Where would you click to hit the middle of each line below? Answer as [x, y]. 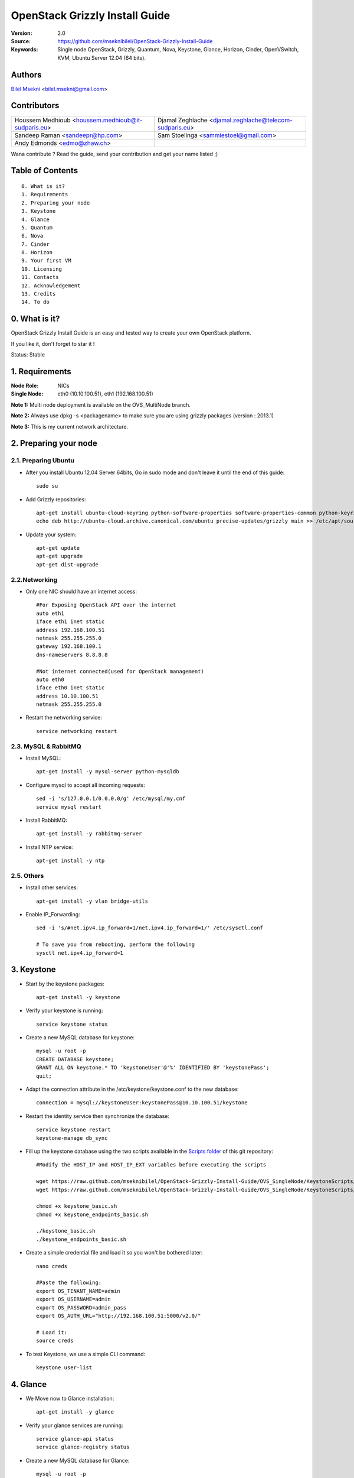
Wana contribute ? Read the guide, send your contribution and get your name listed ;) [114, 154]
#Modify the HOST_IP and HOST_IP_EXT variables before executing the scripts [151, 1165]
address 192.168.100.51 [71, 630]
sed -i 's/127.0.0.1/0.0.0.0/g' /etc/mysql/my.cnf [111, 799]
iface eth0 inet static [71, 688]
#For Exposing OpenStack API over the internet [106, 605]
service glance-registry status [83, 1447]
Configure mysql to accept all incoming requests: [86, 785]
